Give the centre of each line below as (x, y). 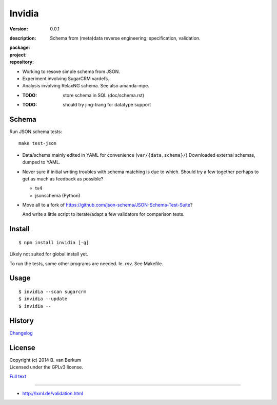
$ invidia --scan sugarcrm (53, 292)
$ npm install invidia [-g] (54, 242)
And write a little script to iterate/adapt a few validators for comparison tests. (103, 214)
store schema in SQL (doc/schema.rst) (104, 95)
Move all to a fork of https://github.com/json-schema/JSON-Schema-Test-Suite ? (107, 205)
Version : (19, 29)
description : (23, 38)
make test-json (38, 143)
